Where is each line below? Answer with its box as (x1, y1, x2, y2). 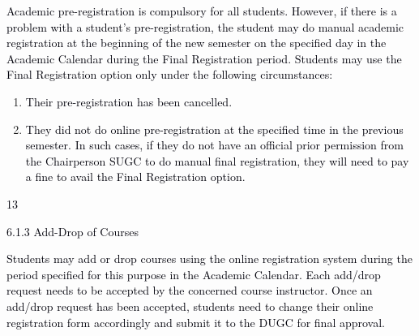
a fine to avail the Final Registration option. (25, 168, 246, 185)
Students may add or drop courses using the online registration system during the (6, 250, 413, 267)
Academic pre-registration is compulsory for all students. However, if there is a (6, 2, 397, 19)
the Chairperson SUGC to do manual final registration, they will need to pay (25, 152, 409, 169)
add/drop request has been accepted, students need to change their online (6, 297, 374, 314)
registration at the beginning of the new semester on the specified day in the (6, 34, 387, 51)
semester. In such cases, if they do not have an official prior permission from (25, 136, 404, 153)
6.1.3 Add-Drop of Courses (6, 222, 139, 239)
